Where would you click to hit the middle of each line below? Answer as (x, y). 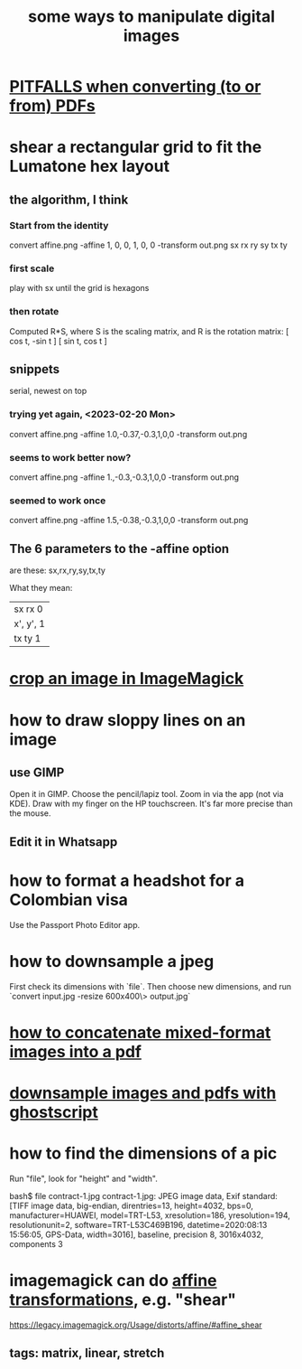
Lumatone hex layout (89, 167)
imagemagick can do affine (114, 1281)
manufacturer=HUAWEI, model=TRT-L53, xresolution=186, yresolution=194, (150, 1215)
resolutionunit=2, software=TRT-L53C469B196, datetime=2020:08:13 (138, 1224)
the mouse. (30, 813)
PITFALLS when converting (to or (135, 87)
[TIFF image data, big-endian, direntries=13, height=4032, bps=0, (132, 1205)
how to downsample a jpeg (112, 961)
